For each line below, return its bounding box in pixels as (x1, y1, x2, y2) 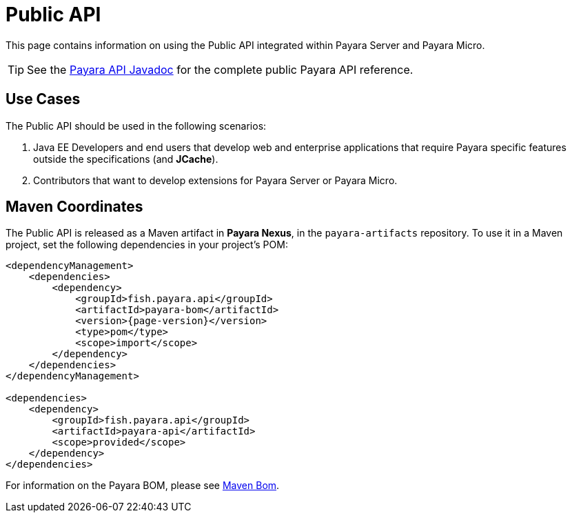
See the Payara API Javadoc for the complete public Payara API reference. (27, 62, 413, 77)
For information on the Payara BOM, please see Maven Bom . (6, 479, 280, 492)
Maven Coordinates (6, 198, 143, 216)
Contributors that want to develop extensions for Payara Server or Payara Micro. (33, 174, 398, 186)
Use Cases (6, 90, 81, 108)
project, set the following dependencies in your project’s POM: (6, 239, 288, 251)
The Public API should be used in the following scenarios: (6, 119, 267, 132)
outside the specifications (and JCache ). (33, 152, 218, 165)
